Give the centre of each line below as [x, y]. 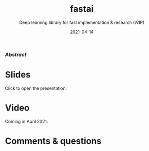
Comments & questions [53, 141]
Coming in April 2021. [27, 121]
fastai [82, 9]
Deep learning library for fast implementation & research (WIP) [82, 22]
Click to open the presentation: [36, 88]
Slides [18, 75]
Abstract [16, 55]
